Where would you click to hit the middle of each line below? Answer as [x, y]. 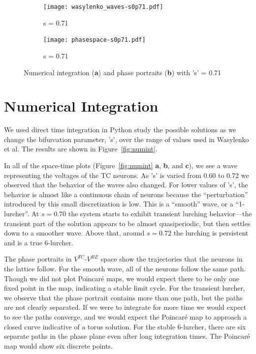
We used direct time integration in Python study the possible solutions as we [120, 130]
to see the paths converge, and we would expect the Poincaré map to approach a [126, 316]
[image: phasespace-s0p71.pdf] [95, 40]
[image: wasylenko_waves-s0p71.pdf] [103, 7]
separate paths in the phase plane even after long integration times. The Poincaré [127, 336]
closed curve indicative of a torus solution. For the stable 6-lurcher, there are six [125, 326]
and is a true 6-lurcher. [39, 242]
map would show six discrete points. [58, 345]
